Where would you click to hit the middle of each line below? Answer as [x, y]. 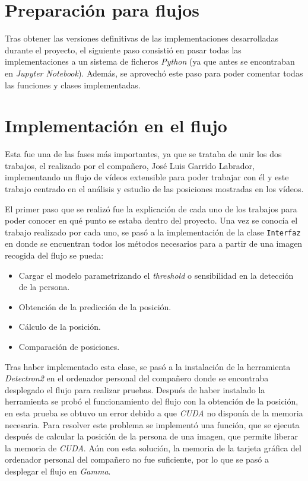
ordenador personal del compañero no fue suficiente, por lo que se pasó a [137, 459]
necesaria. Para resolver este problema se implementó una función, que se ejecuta [152, 424]
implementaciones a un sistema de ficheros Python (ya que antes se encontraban [150, 61]
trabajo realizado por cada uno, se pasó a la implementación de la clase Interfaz [153, 232]
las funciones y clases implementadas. [73, 85]
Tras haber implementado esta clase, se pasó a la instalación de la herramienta [148, 366]
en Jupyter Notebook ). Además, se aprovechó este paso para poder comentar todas [154, 73]
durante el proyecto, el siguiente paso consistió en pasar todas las [123, 50]
